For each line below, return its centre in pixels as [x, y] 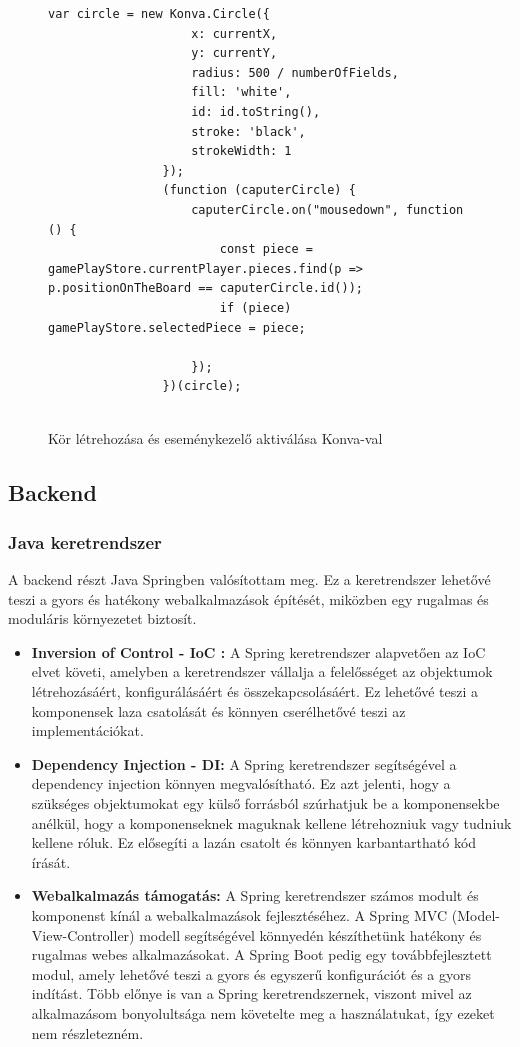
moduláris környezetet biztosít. [102, 618]
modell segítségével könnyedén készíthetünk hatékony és [310, 934]
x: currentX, [234, 33]
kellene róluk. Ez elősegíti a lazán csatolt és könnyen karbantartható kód [254, 842]
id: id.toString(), [256, 111]
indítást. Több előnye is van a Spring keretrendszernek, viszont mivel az [251, 993]
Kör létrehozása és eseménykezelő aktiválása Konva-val [215, 438]
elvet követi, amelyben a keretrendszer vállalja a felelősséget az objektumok [262, 671]
